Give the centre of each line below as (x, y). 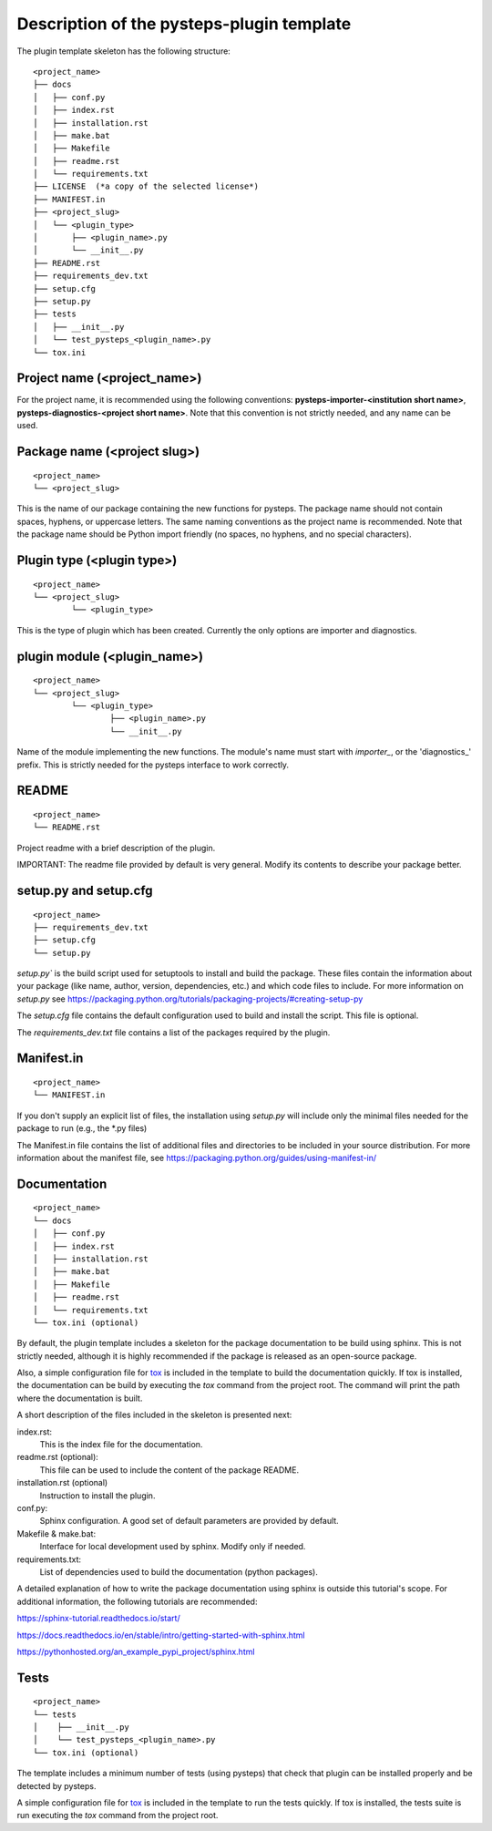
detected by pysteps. (56, 1785)
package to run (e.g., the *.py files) (82, 1128)
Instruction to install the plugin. (97, 1496)
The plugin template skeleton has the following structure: (124, 51)
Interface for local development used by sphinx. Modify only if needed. (173, 1547)
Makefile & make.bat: (56, 1533)
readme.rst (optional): (58, 1457)
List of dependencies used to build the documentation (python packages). (179, 1571)
